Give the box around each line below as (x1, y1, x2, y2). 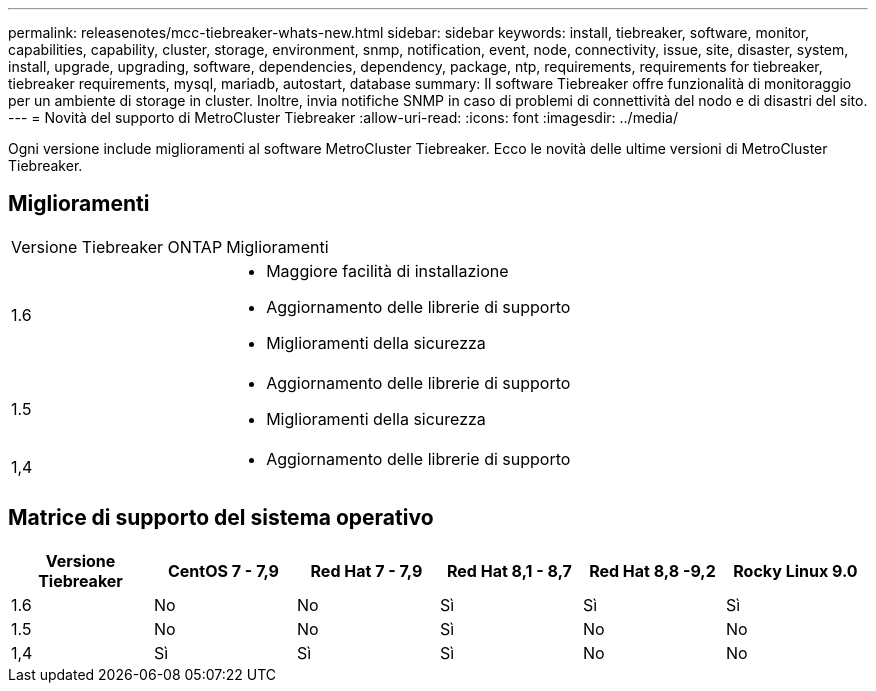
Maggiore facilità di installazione (266, 260, 509, 281)
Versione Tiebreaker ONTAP (11, 236, 223, 257)
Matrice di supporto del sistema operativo (8, 505, 434, 531)
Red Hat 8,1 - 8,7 (447, 560, 572, 581)
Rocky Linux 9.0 (733, 560, 858, 581)
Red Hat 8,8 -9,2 (589, 560, 716, 581)
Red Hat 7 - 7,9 (310, 560, 423, 581)
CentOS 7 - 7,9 (167, 560, 279, 581)
